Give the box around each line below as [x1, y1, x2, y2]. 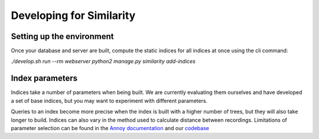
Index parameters [11, 73, 78, 83]
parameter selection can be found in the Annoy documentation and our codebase [11, 124, 210, 131]
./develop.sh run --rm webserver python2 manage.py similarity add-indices [11, 58, 196, 65]
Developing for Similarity [11, 9, 136, 22]
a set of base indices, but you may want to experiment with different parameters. [11, 97, 208, 104]
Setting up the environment [11, 31, 114, 41]
